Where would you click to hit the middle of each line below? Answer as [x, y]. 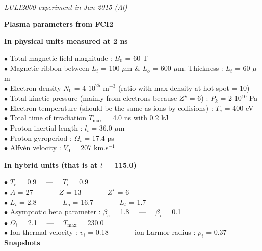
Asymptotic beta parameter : [55, 212]
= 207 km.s [90, 148]
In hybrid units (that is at [51, 164]
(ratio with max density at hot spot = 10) [184, 88]
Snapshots [22, 243]
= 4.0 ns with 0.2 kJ [137, 118]
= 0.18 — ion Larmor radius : [142, 232]
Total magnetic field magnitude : [61, 58]
